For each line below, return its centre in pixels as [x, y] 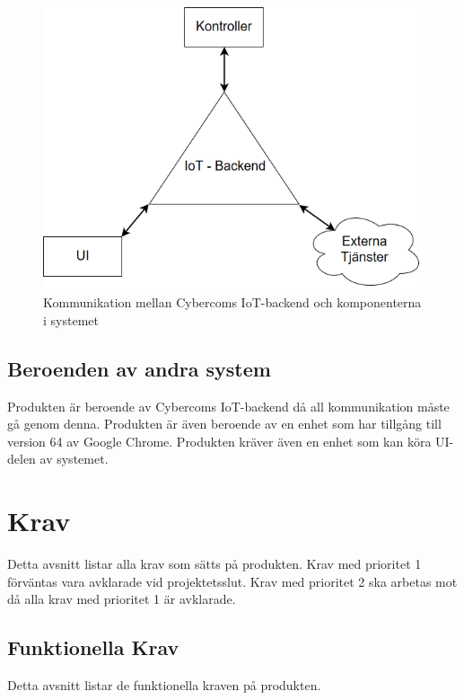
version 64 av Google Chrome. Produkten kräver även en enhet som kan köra [219, 441]
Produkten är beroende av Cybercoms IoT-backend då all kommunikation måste [228, 406]
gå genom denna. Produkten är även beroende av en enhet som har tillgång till [224, 424]
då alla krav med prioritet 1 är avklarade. [122, 599]
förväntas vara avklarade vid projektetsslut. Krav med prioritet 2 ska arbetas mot [232, 581]
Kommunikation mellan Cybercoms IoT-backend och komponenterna [232, 302]
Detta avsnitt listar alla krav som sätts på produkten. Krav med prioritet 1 [214, 564]
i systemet [71, 319]
